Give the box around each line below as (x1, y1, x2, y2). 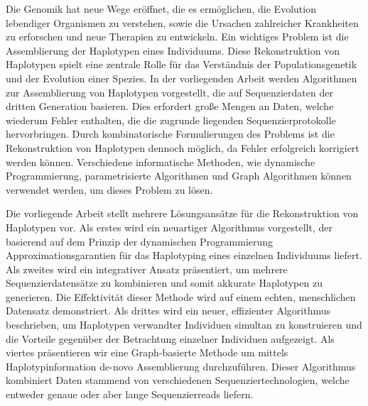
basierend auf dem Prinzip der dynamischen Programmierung (6, 234, 274, 248)
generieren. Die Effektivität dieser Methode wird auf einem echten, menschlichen (6, 289, 356, 304)
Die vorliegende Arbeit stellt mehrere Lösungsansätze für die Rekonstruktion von (6, 206, 359, 221)
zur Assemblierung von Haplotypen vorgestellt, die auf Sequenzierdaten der (6, 84, 333, 99)
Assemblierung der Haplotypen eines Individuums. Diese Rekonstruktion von (6, 43, 340, 57)
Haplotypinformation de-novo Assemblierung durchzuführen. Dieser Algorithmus (6, 358, 356, 373)
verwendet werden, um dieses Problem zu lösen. (6, 182, 213, 197)
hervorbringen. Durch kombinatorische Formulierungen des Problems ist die (6, 126, 335, 141)
